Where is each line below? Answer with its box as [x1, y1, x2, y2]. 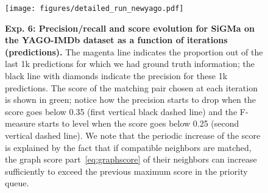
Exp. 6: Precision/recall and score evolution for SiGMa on [5, 21, 255, 34]
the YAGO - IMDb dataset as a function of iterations [5, 33, 228, 46]
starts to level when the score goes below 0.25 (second [38, 117, 239, 130]
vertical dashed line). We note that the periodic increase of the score [5, 129, 261, 141]
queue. [5, 177, 29, 189]
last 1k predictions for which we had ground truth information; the [5, 57, 255, 70]
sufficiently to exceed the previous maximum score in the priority [5, 164, 248, 177]
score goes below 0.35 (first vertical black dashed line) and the [5, 105, 238, 118]
